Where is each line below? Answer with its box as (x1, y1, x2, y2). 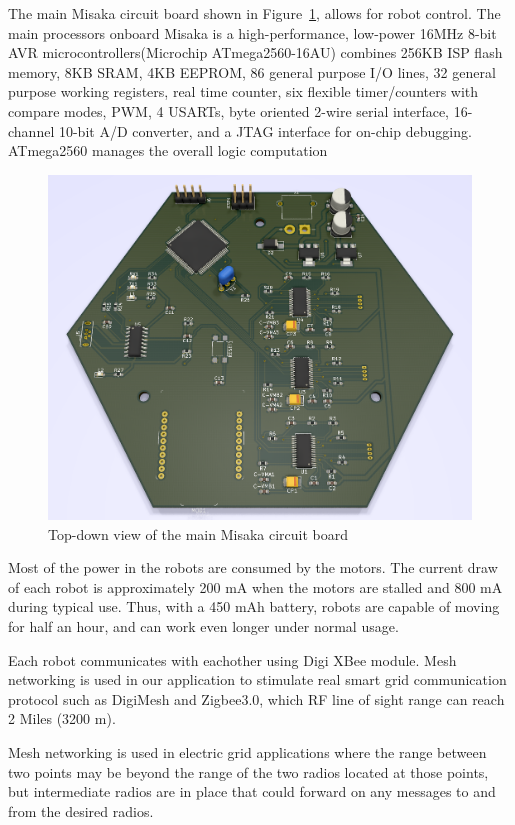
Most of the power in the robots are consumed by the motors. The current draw (8, 557, 498, 578)
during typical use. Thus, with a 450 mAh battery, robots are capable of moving (8, 596, 500, 617)
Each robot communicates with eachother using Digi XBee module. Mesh (8, 649, 457, 670)
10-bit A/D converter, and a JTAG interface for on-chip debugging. (58, 120, 472, 141)
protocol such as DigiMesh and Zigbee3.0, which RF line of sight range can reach (8, 688, 505, 709)
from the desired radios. (8, 800, 154, 821)
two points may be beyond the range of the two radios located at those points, (8, 761, 489, 782)
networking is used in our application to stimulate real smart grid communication (8, 669, 507, 690)
